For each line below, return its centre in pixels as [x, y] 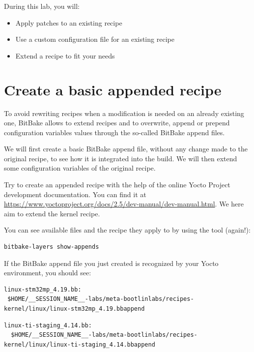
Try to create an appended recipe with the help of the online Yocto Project [117, 185]
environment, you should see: [48, 273]
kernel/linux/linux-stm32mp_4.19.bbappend [74, 309]
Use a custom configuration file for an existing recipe [95, 39]
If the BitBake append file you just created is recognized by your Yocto [111, 263]
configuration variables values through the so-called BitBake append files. [114, 132]
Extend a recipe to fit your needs [65, 55]
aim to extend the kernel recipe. [52, 213]
